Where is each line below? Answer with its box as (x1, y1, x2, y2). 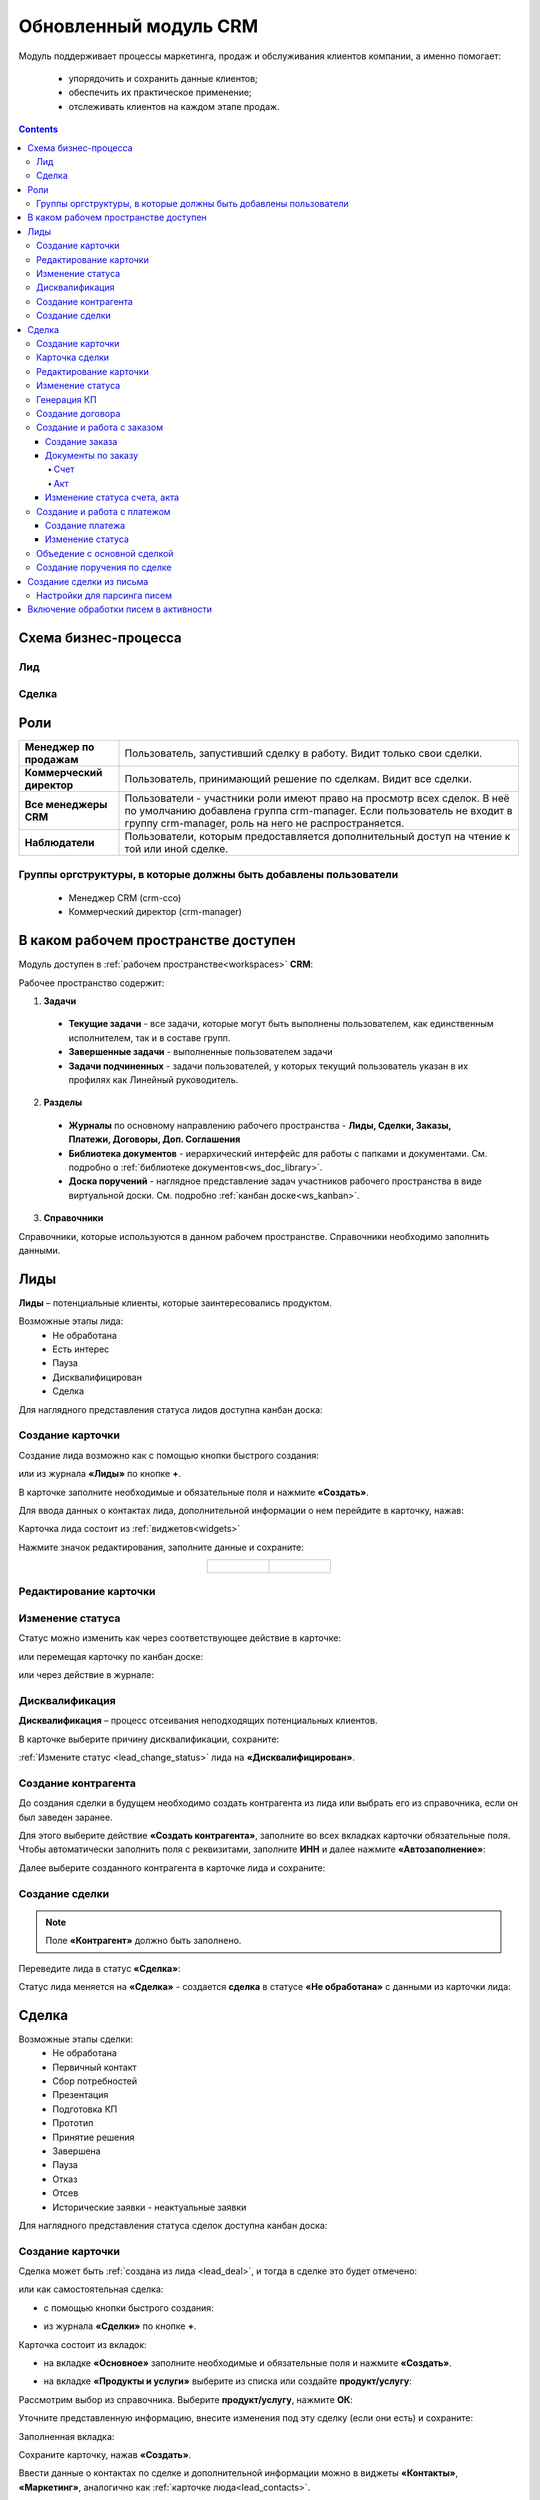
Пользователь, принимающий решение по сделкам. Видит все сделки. (124, 772, 472, 786)
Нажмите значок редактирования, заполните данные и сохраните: (18, 1541, 305, 1553)
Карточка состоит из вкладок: (18, 2338, 147, 2350)
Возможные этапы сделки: (18, 2033, 134, 2045)
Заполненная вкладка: (18, 2430, 115, 2442)
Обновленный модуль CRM (18, 15, 259, 37)
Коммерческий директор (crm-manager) (68, 906, 242, 918)
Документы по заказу (45, 450, 139, 462)
